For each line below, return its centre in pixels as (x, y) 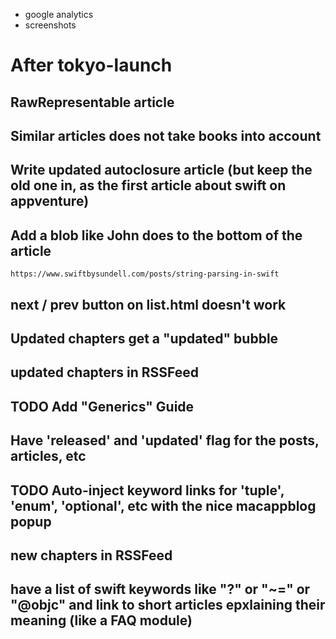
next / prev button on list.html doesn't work (148, 304)
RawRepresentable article (92, 102)
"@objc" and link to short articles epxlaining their (168, 605)
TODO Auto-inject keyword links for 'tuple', (147, 490)
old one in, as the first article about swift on (148, 185)
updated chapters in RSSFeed (105, 372)
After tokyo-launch (91, 65)
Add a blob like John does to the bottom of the (156, 235)
